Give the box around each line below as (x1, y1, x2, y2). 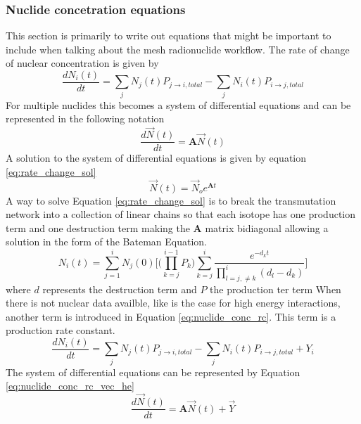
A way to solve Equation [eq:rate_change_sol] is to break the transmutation (6, 193, 336, 207)
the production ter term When (210, 281, 341, 296)
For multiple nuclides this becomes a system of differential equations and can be (6, 97, 351, 112)
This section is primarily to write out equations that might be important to (6, 28, 331, 43)
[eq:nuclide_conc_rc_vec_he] (6, 378, 134, 393)
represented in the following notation (6, 111, 165, 126)
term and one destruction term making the (6, 220, 190, 235)
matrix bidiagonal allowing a (205, 220, 329, 235)
